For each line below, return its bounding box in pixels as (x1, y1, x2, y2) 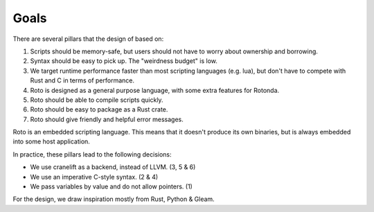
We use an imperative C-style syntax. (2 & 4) (30, 173, 159, 181)
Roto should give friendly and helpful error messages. (30, 115, 184, 123)
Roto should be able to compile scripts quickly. (30, 96, 163, 104)
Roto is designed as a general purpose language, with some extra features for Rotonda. (30, 86, 280, 94)
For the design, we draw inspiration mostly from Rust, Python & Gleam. (12, 195, 215, 204)
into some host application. (12, 137, 90, 145)
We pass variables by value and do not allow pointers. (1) (30, 182, 193, 191)
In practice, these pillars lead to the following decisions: (12, 150, 172, 159)
